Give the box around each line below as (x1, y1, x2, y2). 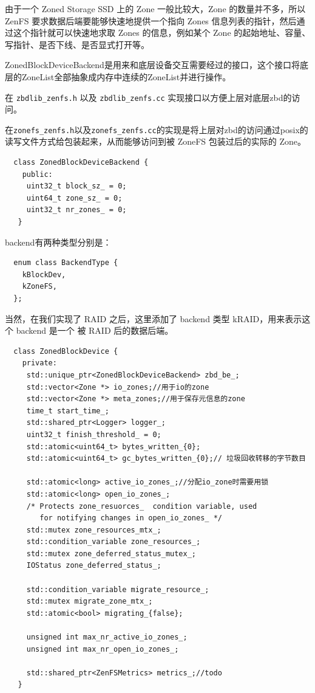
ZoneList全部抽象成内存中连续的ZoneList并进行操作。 (21, 70, 231, 83)
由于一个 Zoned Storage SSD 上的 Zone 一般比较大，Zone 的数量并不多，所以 (5, 2, 306, 15)
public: (22, 170, 53, 179)
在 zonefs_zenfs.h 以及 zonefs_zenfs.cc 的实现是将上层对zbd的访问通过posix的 (5, 123, 308, 136)
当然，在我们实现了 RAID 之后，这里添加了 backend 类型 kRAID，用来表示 (5, 312, 302, 325)
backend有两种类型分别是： (5, 235, 112, 248)
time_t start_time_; (26, 406, 109, 415)
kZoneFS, (22, 282, 57, 291)
